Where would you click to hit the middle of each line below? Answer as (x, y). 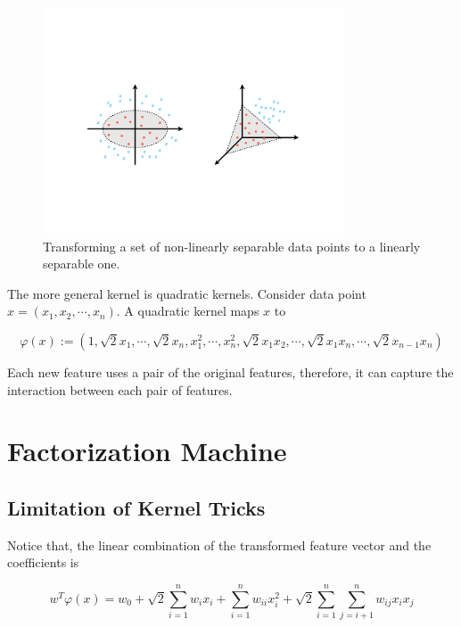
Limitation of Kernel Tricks (136, 507)
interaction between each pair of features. (120, 389)
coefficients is (43, 562)
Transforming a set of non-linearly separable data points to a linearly (232, 246)
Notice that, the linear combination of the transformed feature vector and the (219, 544)
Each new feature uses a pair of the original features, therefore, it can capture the (230, 372)
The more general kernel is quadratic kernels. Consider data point (187, 293)
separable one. (82, 264)
